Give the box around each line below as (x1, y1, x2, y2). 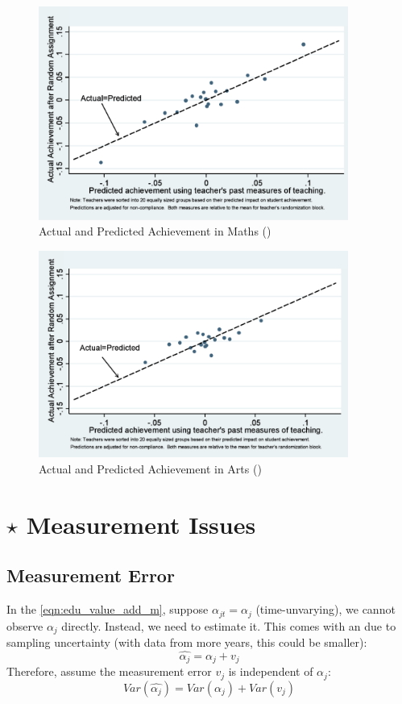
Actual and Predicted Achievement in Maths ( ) (39, 223, 271, 240)
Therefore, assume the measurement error (6, 663, 212, 680)
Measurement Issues (26, 507, 256, 540)
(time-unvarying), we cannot (255, 601, 396, 618)
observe (6, 617, 44, 634)
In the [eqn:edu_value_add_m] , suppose (6, 601, 209, 618)
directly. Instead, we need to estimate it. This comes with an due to (61, 617, 396, 634)
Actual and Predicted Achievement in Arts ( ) (39, 460, 262, 477)
